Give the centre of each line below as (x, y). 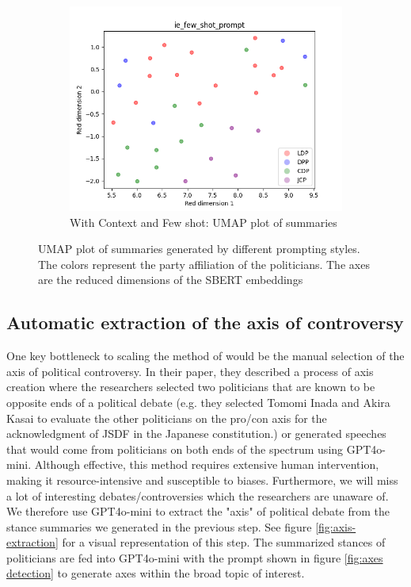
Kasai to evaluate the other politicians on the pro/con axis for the (167, 418)
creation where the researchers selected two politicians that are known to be (191, 387)
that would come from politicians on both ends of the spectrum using (175, 449)
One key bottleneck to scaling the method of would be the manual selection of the (205, 356)
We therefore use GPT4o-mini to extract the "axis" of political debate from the (198, 511)
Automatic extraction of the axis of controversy (205, 322)
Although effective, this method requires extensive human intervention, (207, 464)
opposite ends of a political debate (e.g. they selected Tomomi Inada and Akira (198, 402)
